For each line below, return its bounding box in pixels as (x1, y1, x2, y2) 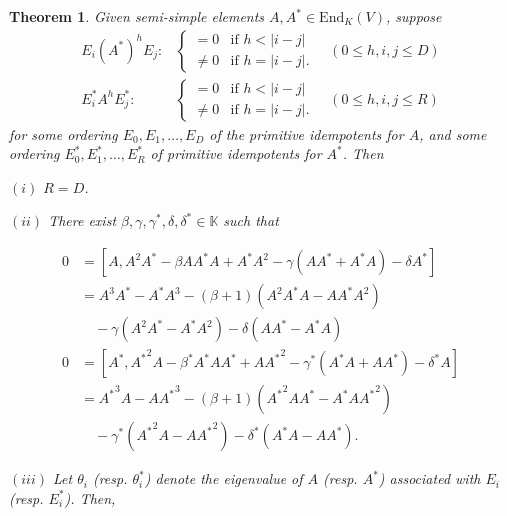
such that (223, 210, 279, 231)
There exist (48, 210, 117, 231)
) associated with (378, 468, 481, 489)
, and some (419, 123, 487, 144)
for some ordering (9, 123, 118, 144)
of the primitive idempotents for (209, 123, 404, 144)
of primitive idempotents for (150, 143, 322, 164)
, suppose (386, 6, 442, 26)
